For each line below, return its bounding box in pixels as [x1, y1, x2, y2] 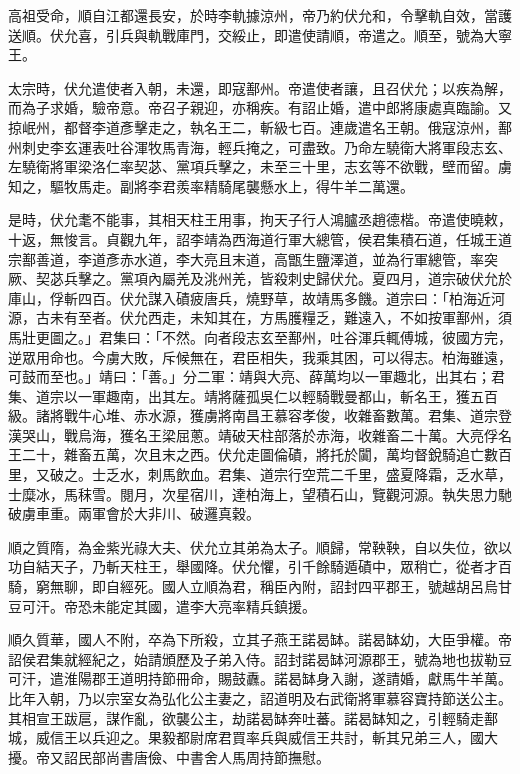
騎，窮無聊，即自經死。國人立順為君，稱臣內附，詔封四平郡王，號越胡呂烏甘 [8, 576, 512, 597]
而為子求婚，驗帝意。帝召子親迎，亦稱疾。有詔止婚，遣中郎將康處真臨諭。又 [8, 97, 512, 118]
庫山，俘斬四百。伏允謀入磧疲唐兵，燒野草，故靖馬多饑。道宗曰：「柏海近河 [8, 287, 505, 308]
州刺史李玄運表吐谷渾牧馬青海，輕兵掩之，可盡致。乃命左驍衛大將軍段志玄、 [8, 136, 512, 157]
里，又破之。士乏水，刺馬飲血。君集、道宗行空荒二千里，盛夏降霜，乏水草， [8, 464, 512, 485]
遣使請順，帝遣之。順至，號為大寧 [287, 24, 512, 45]
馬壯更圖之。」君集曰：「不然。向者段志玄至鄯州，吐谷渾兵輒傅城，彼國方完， [8, 326, 512, 347]
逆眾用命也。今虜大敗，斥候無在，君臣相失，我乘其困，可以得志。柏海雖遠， [8, 346, 512, 367]
